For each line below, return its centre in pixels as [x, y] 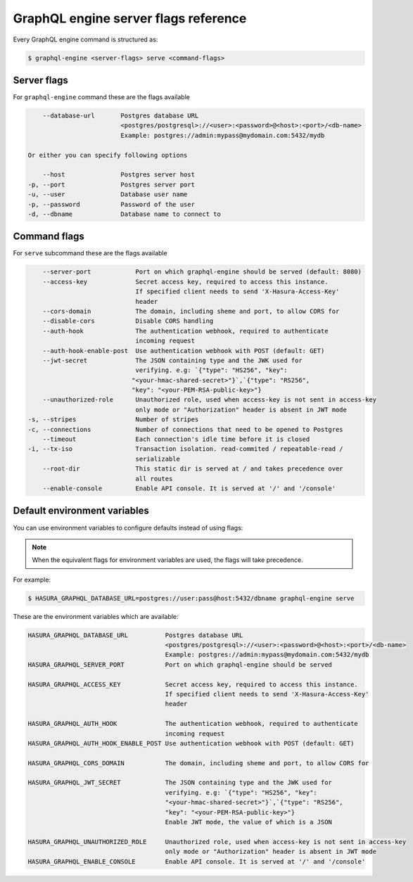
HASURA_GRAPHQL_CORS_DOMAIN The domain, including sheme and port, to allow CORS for [198, 763]
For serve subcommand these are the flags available [90, 253]
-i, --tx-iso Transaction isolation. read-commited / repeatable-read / [186, 449]
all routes [154, 479]
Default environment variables [81, 511]
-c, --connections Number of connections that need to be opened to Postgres [186, 429]
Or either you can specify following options [108, 155]
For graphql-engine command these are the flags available [101, 97]
